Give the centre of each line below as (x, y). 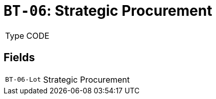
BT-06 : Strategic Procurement (108, 11)
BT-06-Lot (23, 80)
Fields (19, 58)
